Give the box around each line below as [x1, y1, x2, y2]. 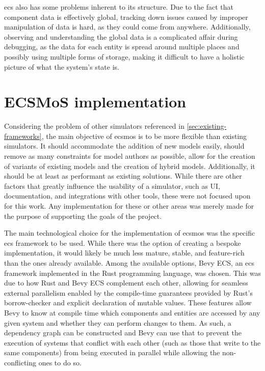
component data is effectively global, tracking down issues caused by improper [4, 11, 248, 22]
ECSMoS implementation [4, 91, 187, 112]
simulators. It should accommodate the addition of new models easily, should [4, 140, 245, 151]
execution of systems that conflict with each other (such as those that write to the [4, 337, 261, 348]
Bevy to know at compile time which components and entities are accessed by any [4, 307, 260, 318]
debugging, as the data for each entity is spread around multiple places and [4, 41, 240, 52]
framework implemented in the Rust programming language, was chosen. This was [4, 267, 261, 278]
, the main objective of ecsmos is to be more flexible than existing [41, 130, 247, 141]
